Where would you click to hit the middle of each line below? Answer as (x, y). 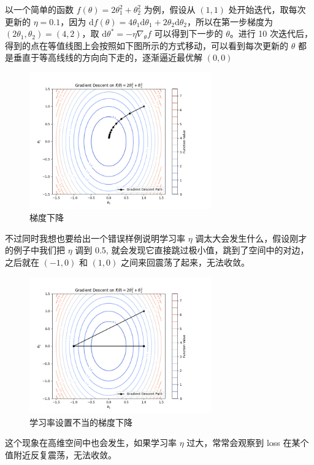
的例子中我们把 (35, 250)
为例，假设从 (170, 9)
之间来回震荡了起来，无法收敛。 (185, 262)
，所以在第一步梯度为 (230, 21)
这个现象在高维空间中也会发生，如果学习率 (91, 443)
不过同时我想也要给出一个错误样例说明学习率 (95, 238)
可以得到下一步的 (189, 33)
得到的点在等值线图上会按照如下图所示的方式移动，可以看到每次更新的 (147, 45)
